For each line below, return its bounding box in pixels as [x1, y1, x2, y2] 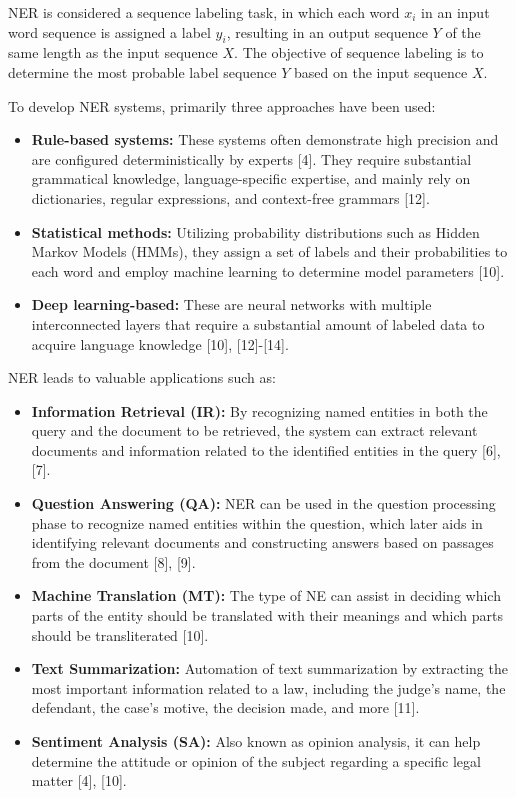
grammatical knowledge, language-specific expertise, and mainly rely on [31, 168, 471, 189]
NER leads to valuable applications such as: [8, 367, 276, 388]
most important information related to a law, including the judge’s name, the [31, 677, 506, 698]
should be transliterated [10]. [31, 624, 209, 645]
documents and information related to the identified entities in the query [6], [31, 439, 501, 460]
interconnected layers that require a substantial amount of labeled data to [31, 313, 485, 334]
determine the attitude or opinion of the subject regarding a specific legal [31, 750, 481, 771]
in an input [421, 2, 490, 22]
